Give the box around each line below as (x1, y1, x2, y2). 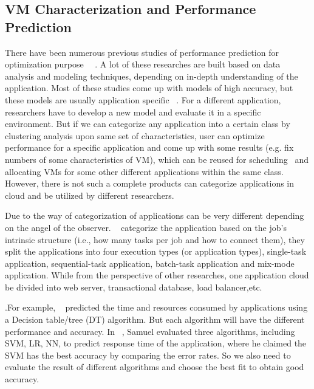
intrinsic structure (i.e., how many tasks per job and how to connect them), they (5, 233, 305, 246)
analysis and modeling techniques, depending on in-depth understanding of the (5, 69, 298, 82)
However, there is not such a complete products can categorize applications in (5, 177, 295, 190)
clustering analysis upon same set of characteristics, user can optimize (5, 129, 265, 142)
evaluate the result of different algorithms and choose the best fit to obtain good (5, 360, 304, 373)
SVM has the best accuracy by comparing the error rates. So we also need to (5, 348, 291, 361)
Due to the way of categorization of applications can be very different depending (5, 209, 304, 222)
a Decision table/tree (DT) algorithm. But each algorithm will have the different (5, 313, 305, 326)
